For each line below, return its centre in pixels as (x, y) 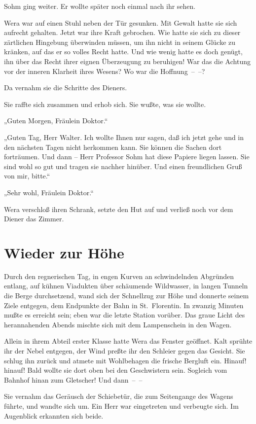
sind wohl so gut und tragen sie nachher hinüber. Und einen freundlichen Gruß (123, 166)
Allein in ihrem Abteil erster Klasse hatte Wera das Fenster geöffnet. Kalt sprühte (128, 341)
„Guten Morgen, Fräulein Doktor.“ (56, 121)
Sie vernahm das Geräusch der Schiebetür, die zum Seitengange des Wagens (119, 396)
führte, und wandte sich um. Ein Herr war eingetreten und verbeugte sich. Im (121, 406)
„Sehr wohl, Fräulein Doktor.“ (49, 192)
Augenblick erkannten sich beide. (54, 415)
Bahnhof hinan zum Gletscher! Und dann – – (73, 379)
